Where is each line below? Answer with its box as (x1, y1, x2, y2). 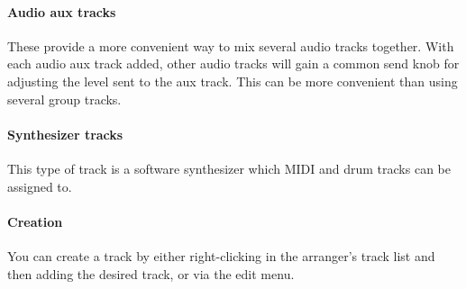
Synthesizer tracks (7, 124, 123, 143)
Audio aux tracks (7, 2, 116, 21)
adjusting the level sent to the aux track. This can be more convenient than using (7, 71, 458, 90)
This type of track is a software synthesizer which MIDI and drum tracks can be (7, 158, 451, 177)
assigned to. (7, 176, 72, 195)
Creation (7, 212, 63, 230)
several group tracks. (7, 89, 122, 108)
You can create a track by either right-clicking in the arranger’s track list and (7, 246, 435, 265)
